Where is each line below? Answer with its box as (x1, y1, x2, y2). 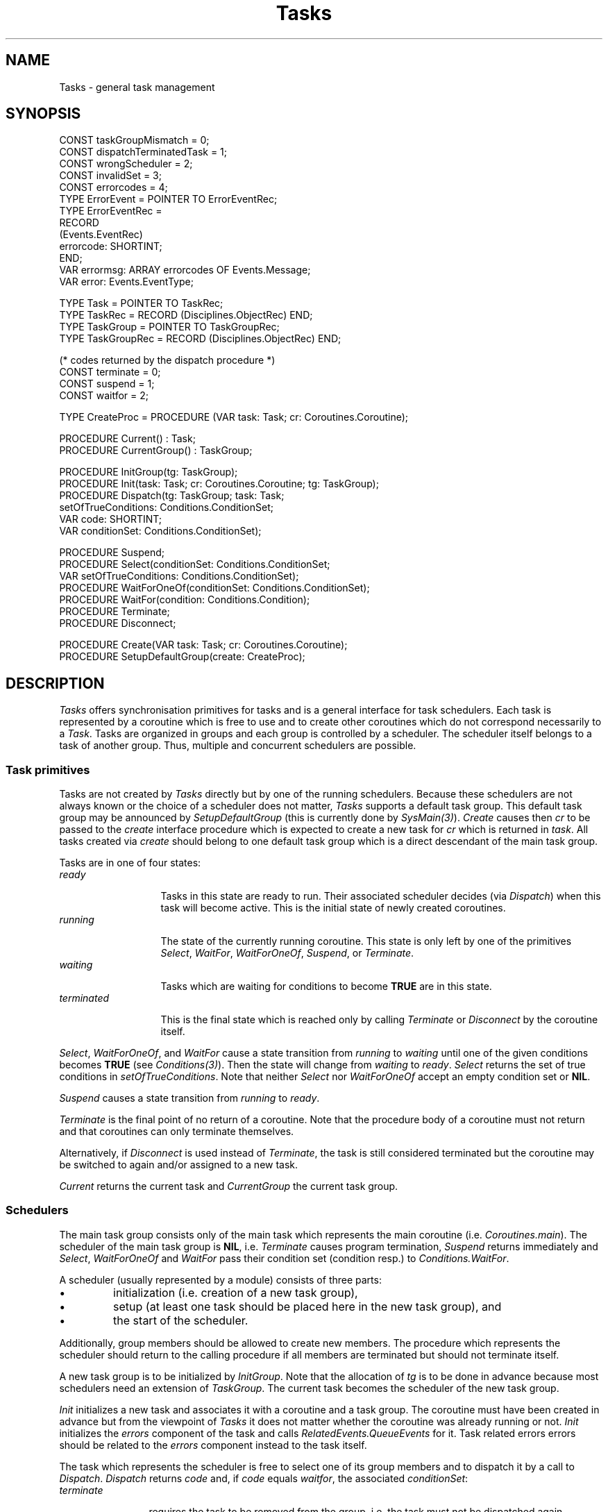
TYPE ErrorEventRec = (59, 205, 162, 217)
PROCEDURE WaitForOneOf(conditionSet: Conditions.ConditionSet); (59, 582, 370, 594)
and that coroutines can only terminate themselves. (59, 1125, 294, 1138)
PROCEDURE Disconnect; (59, 617, 176, 630)
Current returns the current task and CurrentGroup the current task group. (59, 1180, 398, 1193)
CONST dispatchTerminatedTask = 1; (59, 146, 228, 158)
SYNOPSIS (6, 105, 81, 123)
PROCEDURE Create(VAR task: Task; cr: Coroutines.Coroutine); (59, 639, 348, 651)
